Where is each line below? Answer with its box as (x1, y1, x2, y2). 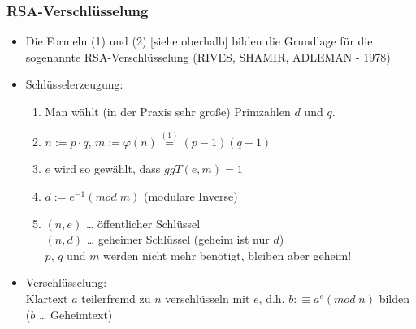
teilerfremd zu (81, 289, 151, 306)
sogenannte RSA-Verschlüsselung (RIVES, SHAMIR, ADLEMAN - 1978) (25, 48, 391, 65)
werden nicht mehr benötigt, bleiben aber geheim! (103, 246, 352, 263)
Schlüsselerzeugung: (25, 76, 123, 93)
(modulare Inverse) (143, 188, 238, 204)
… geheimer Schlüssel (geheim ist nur (86, 231, 270, 248)
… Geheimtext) (38, 305, 113, 323)
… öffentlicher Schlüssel (85, 214, 201, 232)
